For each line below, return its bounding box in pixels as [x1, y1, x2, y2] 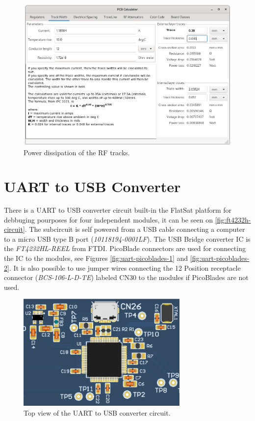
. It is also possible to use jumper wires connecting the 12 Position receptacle [9, 262, 241, 273]
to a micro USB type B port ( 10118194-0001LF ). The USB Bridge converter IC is [4, 233, 251, 244]
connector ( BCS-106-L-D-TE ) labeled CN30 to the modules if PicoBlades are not [4, 272, 249, 282]
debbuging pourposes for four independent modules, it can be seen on [4, 214, 213, 225]
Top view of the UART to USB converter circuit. [24, 408, 171, 418]
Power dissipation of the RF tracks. [24, 147, 130, 158]
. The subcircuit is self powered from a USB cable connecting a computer [25, 224, 245, 234]
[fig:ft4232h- [215, 214, 251, 225]
